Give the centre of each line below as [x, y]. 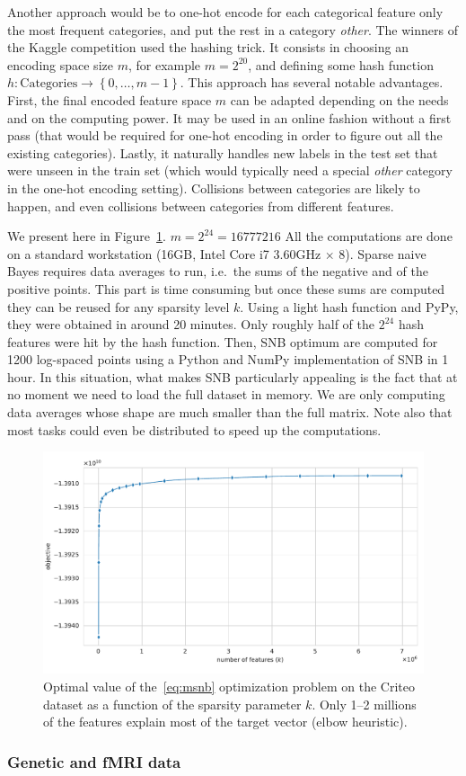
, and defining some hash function [341, 64]
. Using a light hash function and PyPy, [349, 306]
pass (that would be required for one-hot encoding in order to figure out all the [225, 135]
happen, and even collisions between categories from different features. [201, 205]
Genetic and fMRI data [94, 761]
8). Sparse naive [382, 253]
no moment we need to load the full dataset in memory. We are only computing [226, 394]
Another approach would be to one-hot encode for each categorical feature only [225, 12]
